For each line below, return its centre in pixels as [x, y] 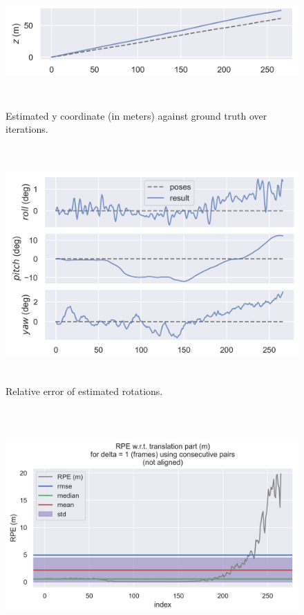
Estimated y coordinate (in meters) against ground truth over [136, 115]
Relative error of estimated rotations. [84, 391]
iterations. [27, 129]
